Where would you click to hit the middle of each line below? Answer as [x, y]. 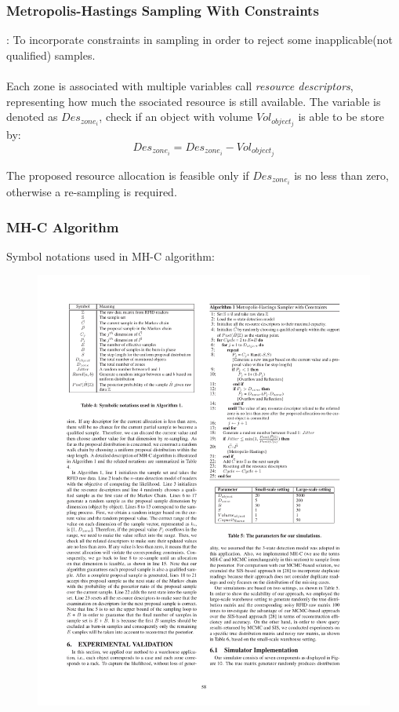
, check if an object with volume [176, 117]
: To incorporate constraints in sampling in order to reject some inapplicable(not [199, 40]
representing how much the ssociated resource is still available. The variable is [194, 101]
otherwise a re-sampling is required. [92, 192]
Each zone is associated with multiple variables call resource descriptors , [180, 86]
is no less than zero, [341, 175]
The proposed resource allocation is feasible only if [128, 175]
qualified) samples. [51, 55]
